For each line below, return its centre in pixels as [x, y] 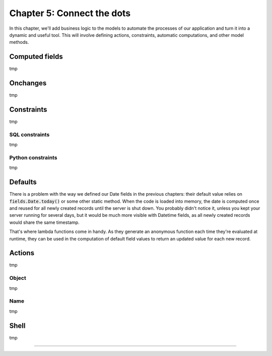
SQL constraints [29, 135]
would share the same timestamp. [45, 222]
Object [18, 278]
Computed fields [36, 57]
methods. [19, 42]
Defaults [23, 182]
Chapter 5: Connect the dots [70, 13]
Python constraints [33, 157]
